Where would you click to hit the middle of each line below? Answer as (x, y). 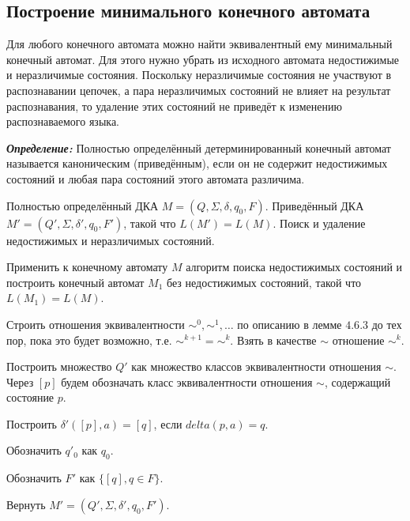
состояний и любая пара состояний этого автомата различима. (156, 178)
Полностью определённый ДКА (83, 205)
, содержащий (357, 381)
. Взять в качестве (273, 340)
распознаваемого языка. (63, 121)
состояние (30, 397)
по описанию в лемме (290, 324)
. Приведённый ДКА (314, 205)
